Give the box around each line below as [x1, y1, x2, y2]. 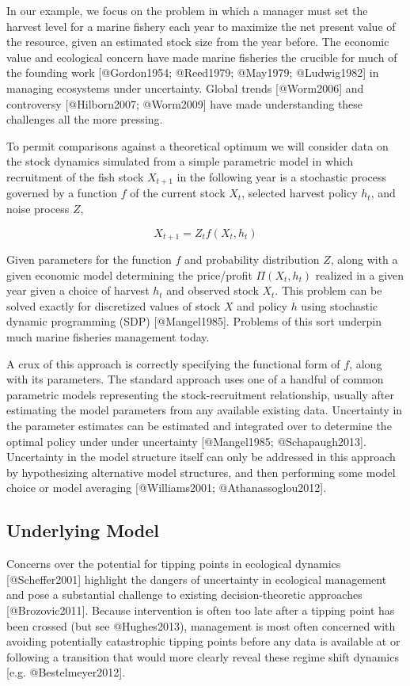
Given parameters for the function [6, 251, 172, 268]
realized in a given [315, 266, 404, 283]
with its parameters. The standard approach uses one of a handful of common [6, 371, 384, 387]
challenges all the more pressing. [6, 111, 163, 128]
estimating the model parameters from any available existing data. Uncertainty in [6, 402, 403, 418]
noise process [6, 200, 70, 216]
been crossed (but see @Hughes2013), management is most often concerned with [6, 617, 396, 634]
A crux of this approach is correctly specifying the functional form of [6, 355, 340, 372]
